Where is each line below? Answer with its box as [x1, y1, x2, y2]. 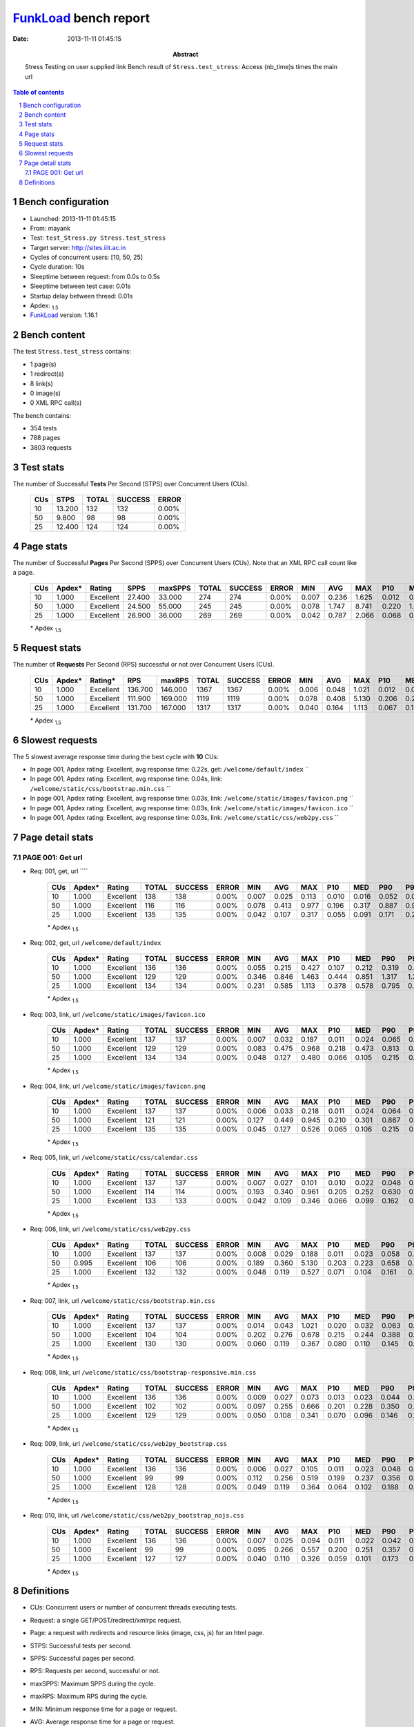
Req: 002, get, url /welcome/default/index [30, 938, 161, 946]
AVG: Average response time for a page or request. [30, 1717, 175, 1726]
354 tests [30, 424, 57, 432]
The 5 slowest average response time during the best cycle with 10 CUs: [12, 752, 219, 761]
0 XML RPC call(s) [30, 399, 82, 407]
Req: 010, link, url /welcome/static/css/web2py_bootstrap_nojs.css [30, 1511, 244, 1520]
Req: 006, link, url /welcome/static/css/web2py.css [30, 1225, 191, 1233]
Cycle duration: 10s [30, 263, 85, 271]
